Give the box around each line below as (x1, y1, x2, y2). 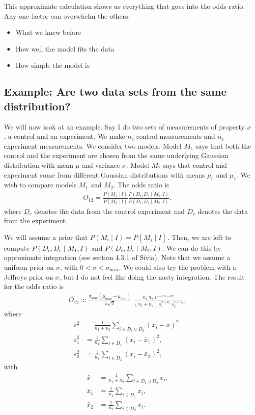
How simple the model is (15, 60, 90, 70)
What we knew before (15, 27, 82, 37)
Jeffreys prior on (4, 271, 53, 282)
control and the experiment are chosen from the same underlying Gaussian (4, 150, 228, 160)
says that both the (196, 140, 251, 151)
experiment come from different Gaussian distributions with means (4, 169, 205, 180)
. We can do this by (162, 242, 221, 253)
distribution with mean (4, 159, 73, 170)
